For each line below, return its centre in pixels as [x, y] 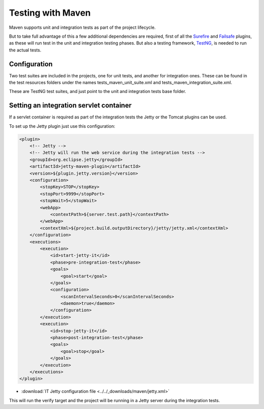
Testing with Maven [50, 13]
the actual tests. [25, 50]
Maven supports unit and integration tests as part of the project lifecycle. [82, 27]
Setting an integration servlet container [70, 105]
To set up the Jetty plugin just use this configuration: [62, 126]
